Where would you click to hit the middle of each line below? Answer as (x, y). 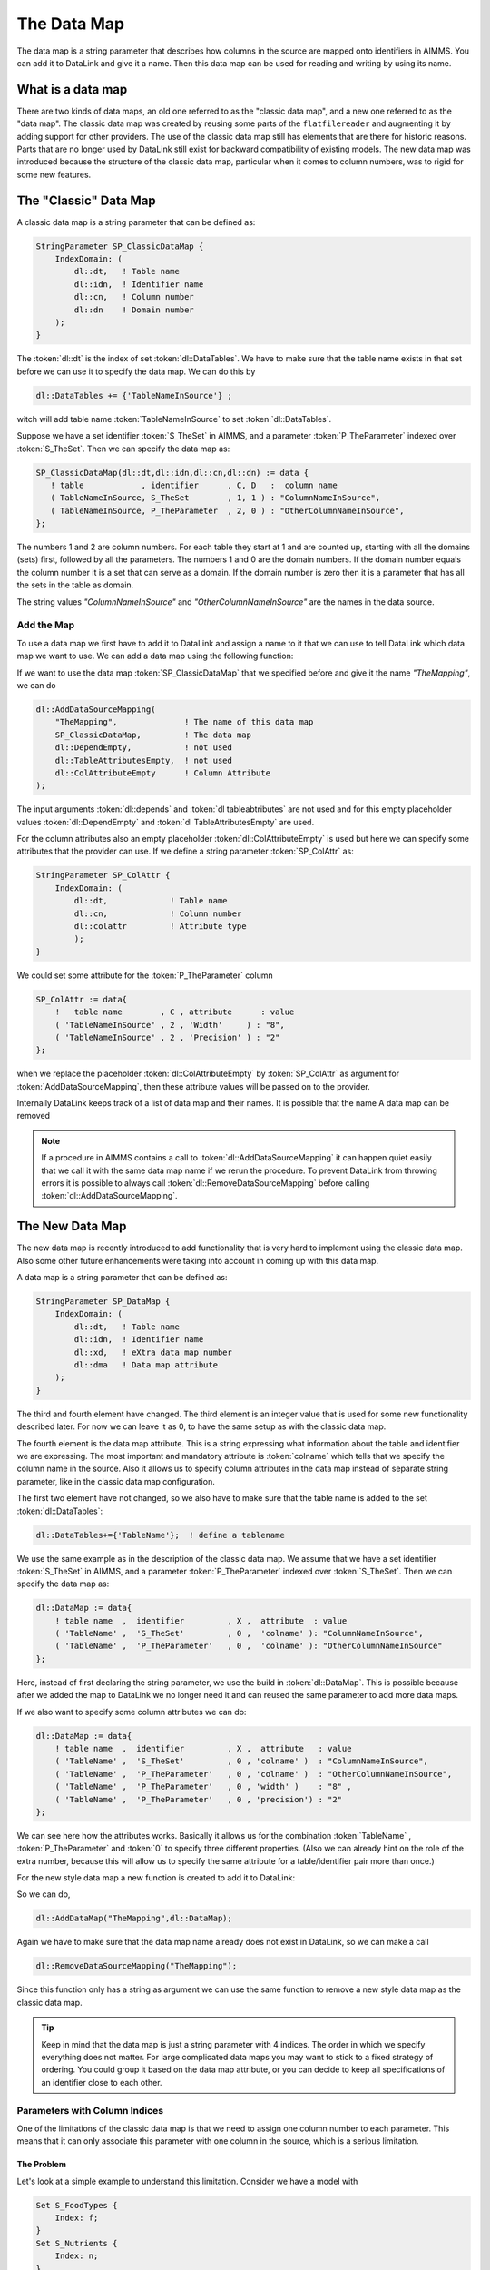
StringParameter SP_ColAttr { (103, 875)
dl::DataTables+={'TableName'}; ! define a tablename (160, 1535)
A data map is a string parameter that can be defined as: (122, 1278)
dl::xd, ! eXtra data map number (153, 1352)
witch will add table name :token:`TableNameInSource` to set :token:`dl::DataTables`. (174, 419)
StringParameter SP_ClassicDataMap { (120, 246)
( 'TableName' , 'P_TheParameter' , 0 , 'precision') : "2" (199, 1799)
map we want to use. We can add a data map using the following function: (155, 656)
